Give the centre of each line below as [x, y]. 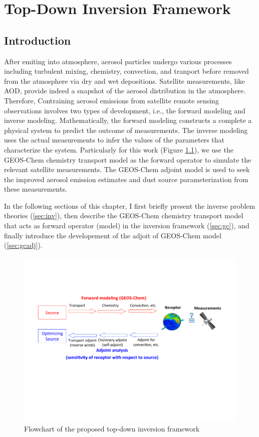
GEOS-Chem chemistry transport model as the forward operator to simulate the [128, 159]
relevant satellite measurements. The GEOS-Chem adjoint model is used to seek [127, 169]
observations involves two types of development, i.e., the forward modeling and [125, 110]
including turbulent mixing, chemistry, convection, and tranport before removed [126, 71]
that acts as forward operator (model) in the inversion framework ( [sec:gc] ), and [127, 226]
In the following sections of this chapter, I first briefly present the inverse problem [130, 205]
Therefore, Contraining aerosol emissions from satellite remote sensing [111, 100]
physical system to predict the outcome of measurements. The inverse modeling [126, 130]
